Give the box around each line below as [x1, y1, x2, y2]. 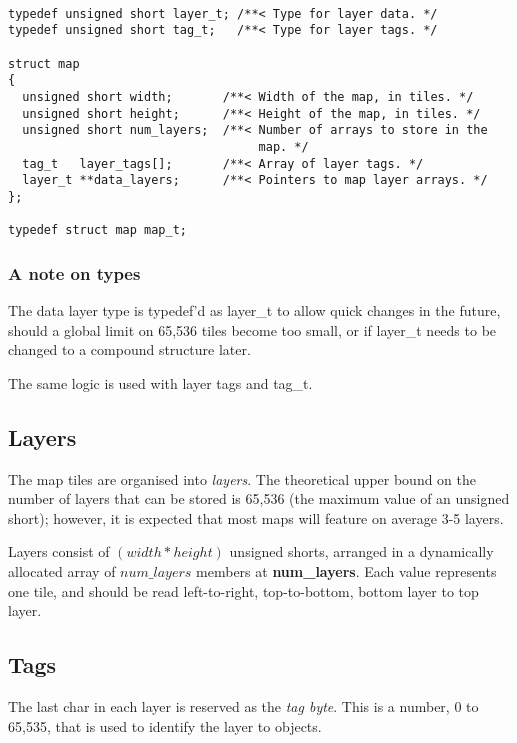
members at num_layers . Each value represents [196, 561, 497, 582]
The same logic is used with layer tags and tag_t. [8, 372, 313, 393]
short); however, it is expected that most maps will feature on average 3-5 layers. [8, 507, 504, 528]
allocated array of [8, 561, 116, 582]
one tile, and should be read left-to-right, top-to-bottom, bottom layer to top [8, 580, 479, 601]
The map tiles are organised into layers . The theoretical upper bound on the [8, 468, 477, 489]
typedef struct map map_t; [8, 223, 187, 238]
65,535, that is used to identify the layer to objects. [8, 715, 322, 736]
